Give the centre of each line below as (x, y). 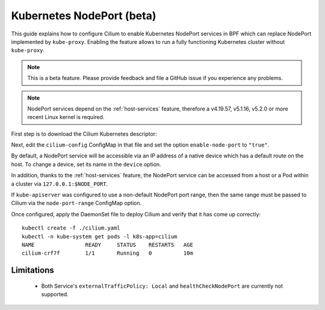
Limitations (32, 270)
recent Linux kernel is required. (66, 117)
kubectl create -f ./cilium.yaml (71, 228)
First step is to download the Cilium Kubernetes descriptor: (84, 134)
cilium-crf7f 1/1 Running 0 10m (108, 253)
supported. (55, 294)
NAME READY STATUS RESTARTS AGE (108, 245)
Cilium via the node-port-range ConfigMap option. (76, 203)
